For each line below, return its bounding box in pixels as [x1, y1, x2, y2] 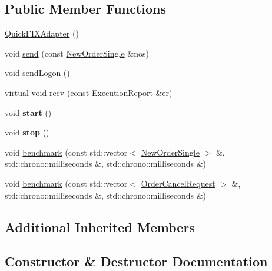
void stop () [5, 126, 49, 138]
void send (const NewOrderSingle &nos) [5, 47, 149, 59]
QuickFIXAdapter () [5, 27, 79, 39]
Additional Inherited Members [5, 217, 195, 236]
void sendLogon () [5, 67, 70, 79]
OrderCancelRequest [141, 177, 215, 189]
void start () [5, 106, 52, 118]
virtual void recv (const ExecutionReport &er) [5, 86, 173, 98]
